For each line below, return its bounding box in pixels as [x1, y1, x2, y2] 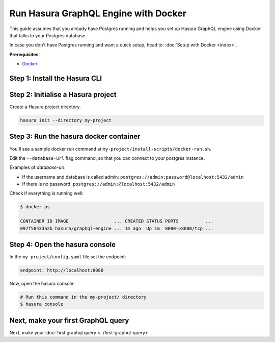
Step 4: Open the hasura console [9, 240, 116, 249]
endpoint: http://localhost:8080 [20, 267, 104, 273]
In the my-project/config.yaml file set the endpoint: [9, 254, 126, 260]
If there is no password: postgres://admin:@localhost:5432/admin [22, 181, 175, 187]
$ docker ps [20, 204, 50, 210]
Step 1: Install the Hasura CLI [9, 74, 102, 83]
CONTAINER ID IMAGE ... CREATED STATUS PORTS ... [20, 218, 214, 224]
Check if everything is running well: [9, 190, 84, 197]
